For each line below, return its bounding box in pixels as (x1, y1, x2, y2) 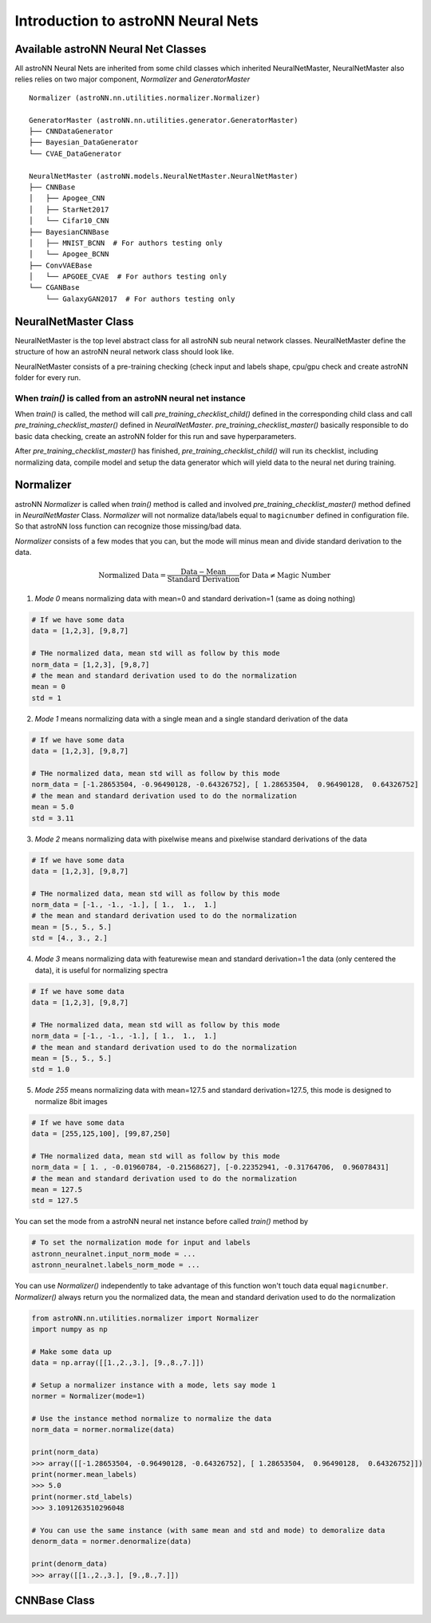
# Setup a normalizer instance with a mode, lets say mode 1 (31, 1380, 276, 1389)
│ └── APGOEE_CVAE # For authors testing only (29, 272, 227, 281)
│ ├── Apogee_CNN (29, 194, 105, 203)
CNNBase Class (14, 1593, 95, 1607)
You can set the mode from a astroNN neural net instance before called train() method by (14, 1217, 309, 1226)
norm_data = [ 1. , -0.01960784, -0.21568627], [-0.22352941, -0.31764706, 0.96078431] (31, 1162, 390, 1172)
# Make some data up (31, 1347, 112, 1356)
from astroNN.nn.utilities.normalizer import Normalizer (31, 1313, 259, 1323)
